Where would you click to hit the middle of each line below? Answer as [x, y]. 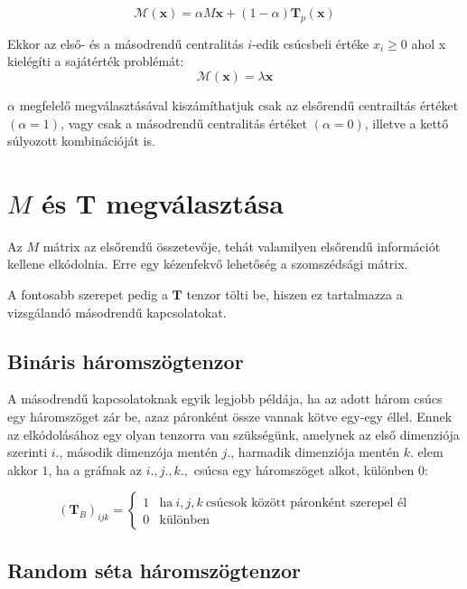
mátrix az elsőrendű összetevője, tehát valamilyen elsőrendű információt [242, 246]
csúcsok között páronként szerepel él [306, 503]
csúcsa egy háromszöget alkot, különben [304, 469]
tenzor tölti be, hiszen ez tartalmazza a [294, 294]
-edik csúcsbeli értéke [311, 43]
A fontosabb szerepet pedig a [88, 294]
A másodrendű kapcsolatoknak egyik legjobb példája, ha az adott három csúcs [225, 399]
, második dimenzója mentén [138, 452]
